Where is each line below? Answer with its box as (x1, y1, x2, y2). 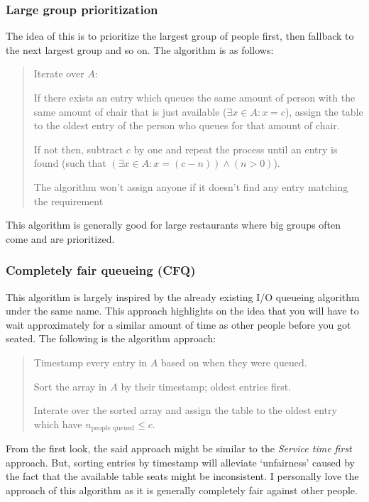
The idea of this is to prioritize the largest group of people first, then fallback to (6, 28, 354, 43)
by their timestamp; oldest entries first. (121, 378, 292, 393)
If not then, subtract (33, 141, 123, 156)
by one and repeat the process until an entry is (133, 141, 338, 156)
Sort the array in (33, 378, 107, 393)
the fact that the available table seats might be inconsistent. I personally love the (6, 469, 359, 484)
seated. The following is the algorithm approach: (6, 331, 216, 346)
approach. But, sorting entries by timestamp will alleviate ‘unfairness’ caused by (6, 454, 355, 469)
